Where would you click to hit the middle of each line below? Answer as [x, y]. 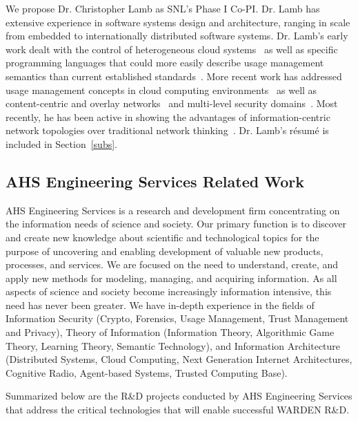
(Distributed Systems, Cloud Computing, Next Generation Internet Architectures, [179, 359]
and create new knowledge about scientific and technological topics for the [162, 237]
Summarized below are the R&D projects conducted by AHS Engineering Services [179, 396]
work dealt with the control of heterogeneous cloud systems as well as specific [172, 49]
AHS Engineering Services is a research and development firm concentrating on [173, 210]
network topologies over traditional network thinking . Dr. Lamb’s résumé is [167, 130]
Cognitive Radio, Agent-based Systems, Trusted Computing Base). [147, 372]
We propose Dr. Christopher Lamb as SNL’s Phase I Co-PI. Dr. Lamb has [163, 8]
